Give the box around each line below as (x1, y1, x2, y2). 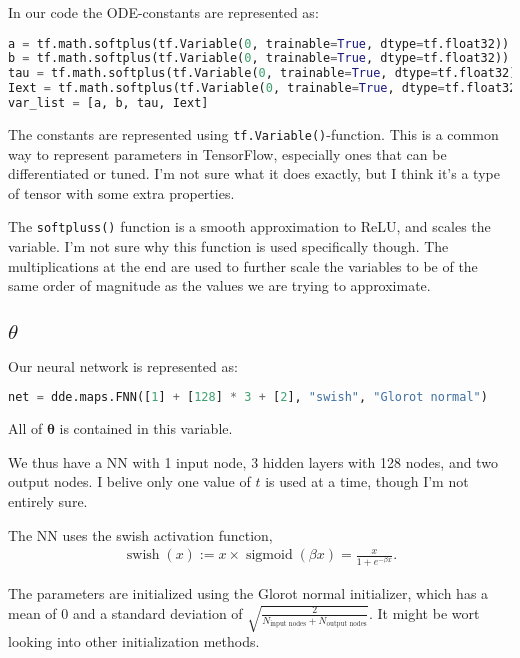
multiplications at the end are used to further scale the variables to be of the (8, 255, 478, 276)
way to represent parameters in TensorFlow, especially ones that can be (8, 143, 447, 164)
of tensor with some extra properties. (8, 182, 235, 203)
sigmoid (245, 548, 293, 563)
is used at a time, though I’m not (265, 471, 469, 492)
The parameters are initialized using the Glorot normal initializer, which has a (8, 583, 489, 604)
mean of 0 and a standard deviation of (8, 602, 243, 623)
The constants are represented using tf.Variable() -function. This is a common (8, 123, 499, 144)
